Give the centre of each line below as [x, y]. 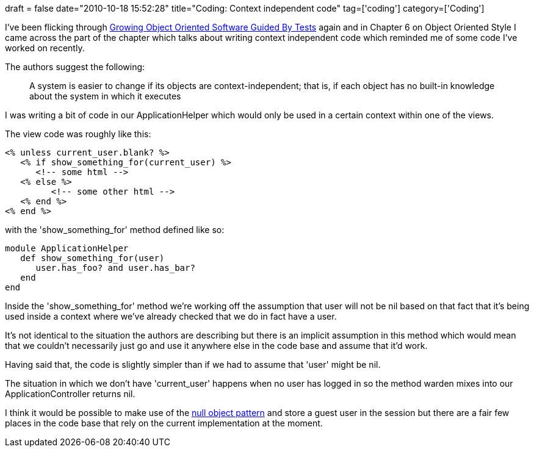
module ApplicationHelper [67, 248]
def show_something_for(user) [92, 258]
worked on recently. [45, 48]
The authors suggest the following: [75, 67]
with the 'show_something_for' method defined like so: [115, 230]
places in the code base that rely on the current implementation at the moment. [164, 423]
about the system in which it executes [105, 96]
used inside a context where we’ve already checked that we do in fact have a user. [171, 316]
